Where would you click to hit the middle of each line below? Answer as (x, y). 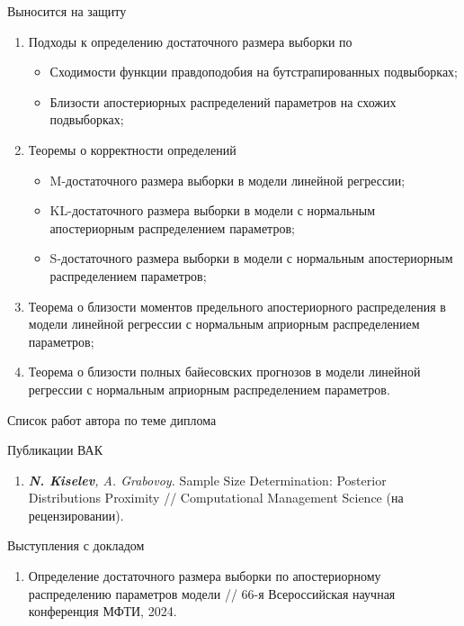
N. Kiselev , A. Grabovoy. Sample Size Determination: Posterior (207, 480)
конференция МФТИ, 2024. (103, 611)
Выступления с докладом (76, 545)
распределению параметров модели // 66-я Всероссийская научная (212, 593)
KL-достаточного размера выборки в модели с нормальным (213, 210)
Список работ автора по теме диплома (112, 419)
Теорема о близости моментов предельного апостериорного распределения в (237, 306)
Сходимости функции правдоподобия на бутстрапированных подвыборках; (254, 72)
